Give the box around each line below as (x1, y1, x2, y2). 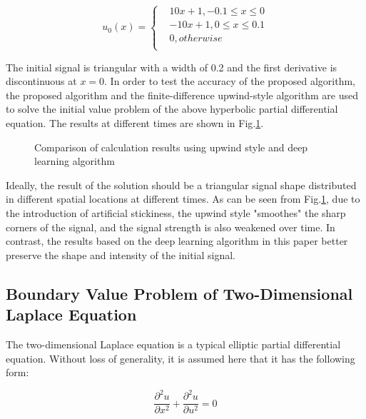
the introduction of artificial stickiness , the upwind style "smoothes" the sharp (6, 205, 346, 220)
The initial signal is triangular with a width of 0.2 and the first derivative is (6, 59, 337, 74)
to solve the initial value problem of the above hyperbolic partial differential (6, 101, 338, 116)
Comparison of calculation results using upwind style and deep (34, 139, 308, 154)
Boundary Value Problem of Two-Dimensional (6, 282, 353, 304)
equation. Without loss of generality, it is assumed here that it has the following (6, 350, 355, 365)
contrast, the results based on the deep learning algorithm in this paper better (6, 233, 348, 248)
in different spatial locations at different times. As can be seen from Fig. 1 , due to (6, 191, 360, 206)
